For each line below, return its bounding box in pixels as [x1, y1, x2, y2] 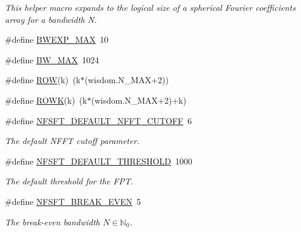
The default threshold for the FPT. [5, 175, 134, 187]
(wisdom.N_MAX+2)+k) [91, 93, 187, 106]
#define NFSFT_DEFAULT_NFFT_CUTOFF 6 [5, 114, 192, 127]
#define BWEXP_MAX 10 [5, 33, 109, 46]
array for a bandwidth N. [5, 13, 97, 25]
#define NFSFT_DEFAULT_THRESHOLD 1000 [5, 154, 192, 167]
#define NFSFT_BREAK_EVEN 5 [5, 195, 141, 207]
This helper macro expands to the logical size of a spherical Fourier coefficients [5, 1, 296, 13]
